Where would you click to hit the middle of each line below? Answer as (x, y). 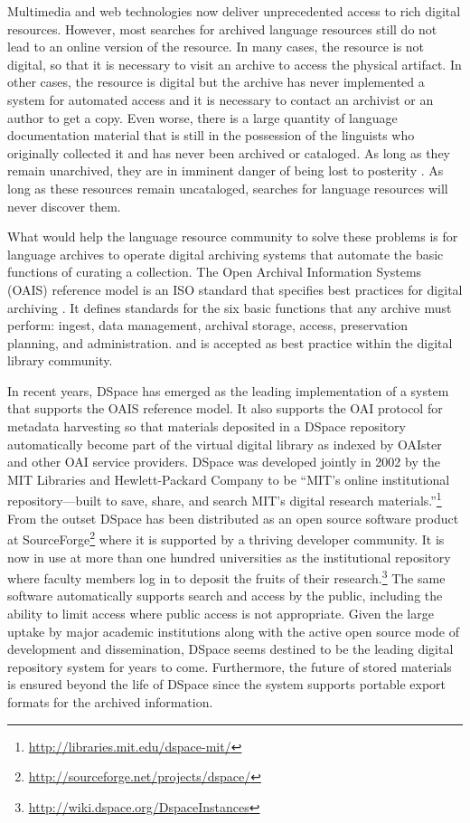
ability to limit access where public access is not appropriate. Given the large (221, 613)
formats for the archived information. (110, 701)
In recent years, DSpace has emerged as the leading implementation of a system (228, 390)
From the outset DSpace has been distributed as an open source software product (233, 518)
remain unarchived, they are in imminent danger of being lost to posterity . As (226, 170)
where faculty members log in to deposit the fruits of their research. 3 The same (226, 577)
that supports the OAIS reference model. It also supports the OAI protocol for (225, 408)
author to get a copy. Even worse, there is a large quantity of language (202, 117)
